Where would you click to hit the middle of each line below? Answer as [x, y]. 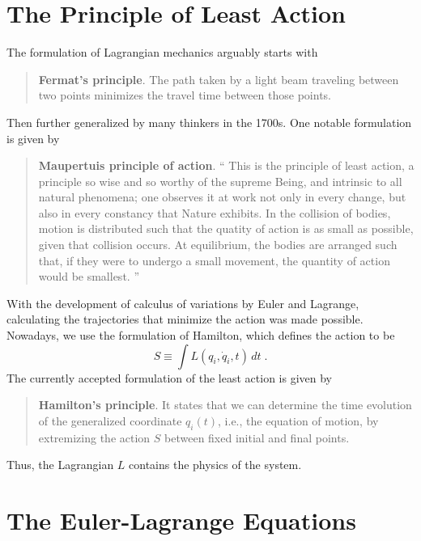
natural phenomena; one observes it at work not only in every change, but [222, 197]
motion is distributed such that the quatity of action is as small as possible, [226, 228]
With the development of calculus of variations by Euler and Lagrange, [183, 303]
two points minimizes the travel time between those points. [185, 95]
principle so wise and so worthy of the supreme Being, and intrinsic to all [220, 181]
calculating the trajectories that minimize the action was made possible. [185, 319]
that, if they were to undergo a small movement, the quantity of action [214, 260]
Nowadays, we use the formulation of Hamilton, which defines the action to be [201, 335]
